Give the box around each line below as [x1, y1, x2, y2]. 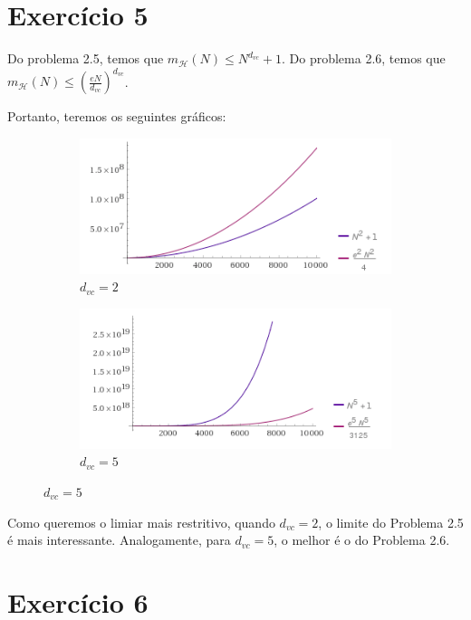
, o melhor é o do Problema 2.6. [274, 530, 450, 549]
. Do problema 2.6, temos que [282, 49, 446, 68]
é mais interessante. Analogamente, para [7, 530, 231, 549]
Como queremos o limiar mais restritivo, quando [7, 512, 275, 531]
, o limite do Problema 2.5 [318, 512, 464, 531]
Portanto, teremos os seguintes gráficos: [7, 107, 226, 126]
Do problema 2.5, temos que [7, 49, 164, 68]
